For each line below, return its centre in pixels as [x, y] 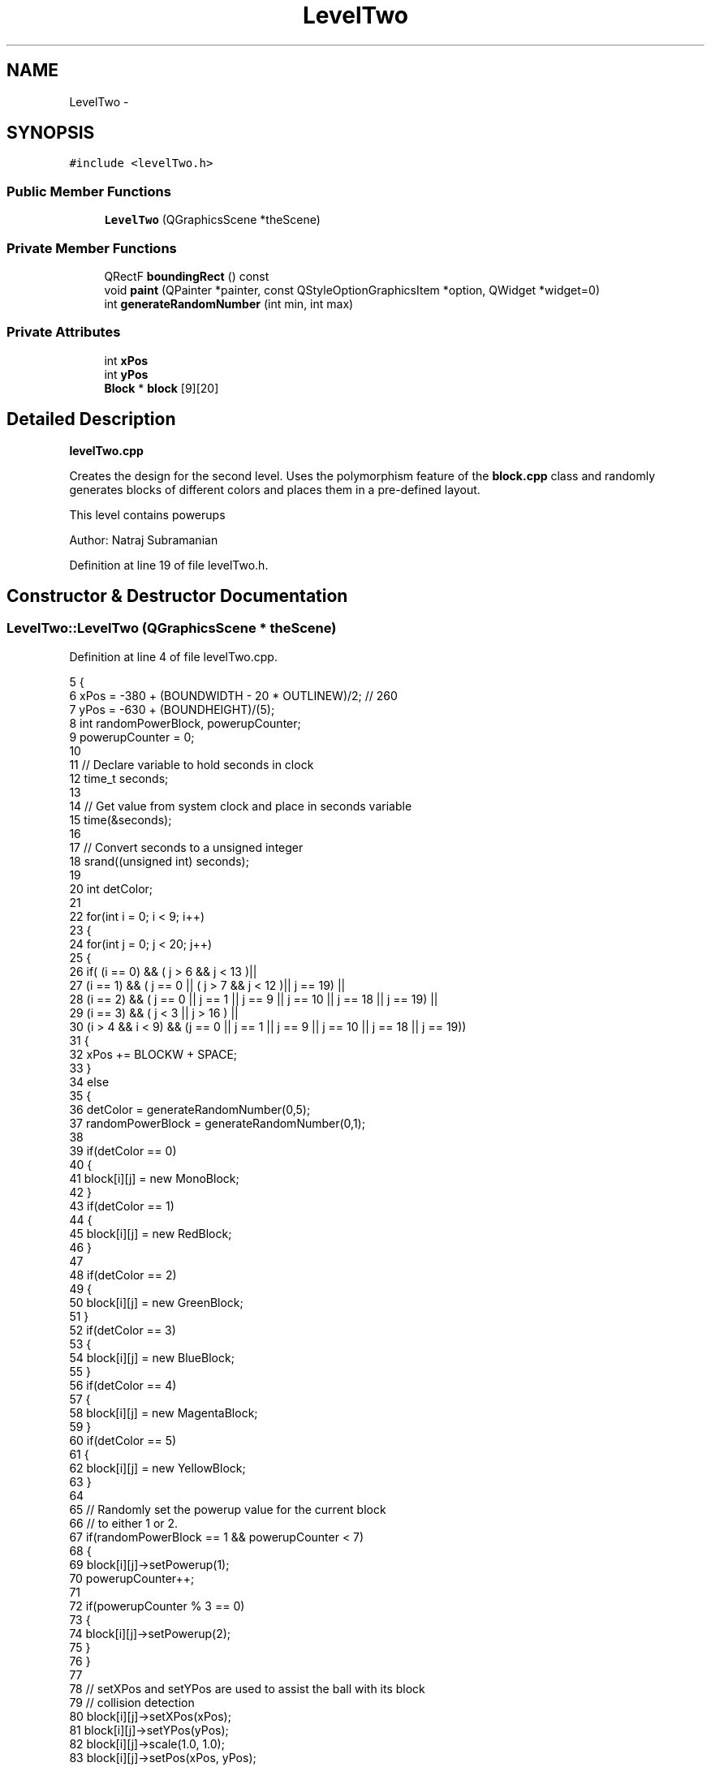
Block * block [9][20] [162, 388]
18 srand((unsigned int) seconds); [159, 861]
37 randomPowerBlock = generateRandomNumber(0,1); [217, 1123]
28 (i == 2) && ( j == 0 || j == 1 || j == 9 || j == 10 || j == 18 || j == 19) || [254, 999]
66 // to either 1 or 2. [124, 1523]
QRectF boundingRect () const [187, 276]
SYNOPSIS [51, 133]
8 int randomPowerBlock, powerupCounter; [185, 723]
